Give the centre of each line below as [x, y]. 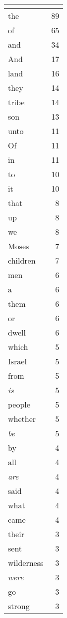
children [22, 260]
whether [22, 419]
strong [19, 606]
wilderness [26, 563]
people [19, 404]
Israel [17, 361]
